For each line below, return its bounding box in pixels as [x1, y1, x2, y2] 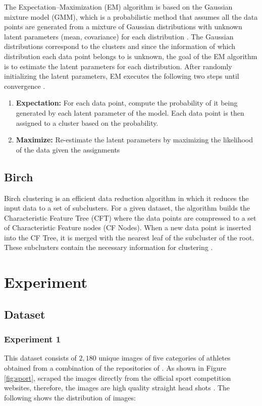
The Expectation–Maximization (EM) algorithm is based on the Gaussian [4, 2, 233, 12]
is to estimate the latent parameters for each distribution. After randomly [4, 61, 232, 71]
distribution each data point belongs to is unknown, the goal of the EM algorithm [4, 50, 257, 61]
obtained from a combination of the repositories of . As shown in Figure [4, 363, 227, 373]
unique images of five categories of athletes [98, 352, 231, 363]
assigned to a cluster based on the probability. [16, 117, 159, 128]
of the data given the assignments [16, 144, 120, 155]
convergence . [4, 80, 45, 91]
